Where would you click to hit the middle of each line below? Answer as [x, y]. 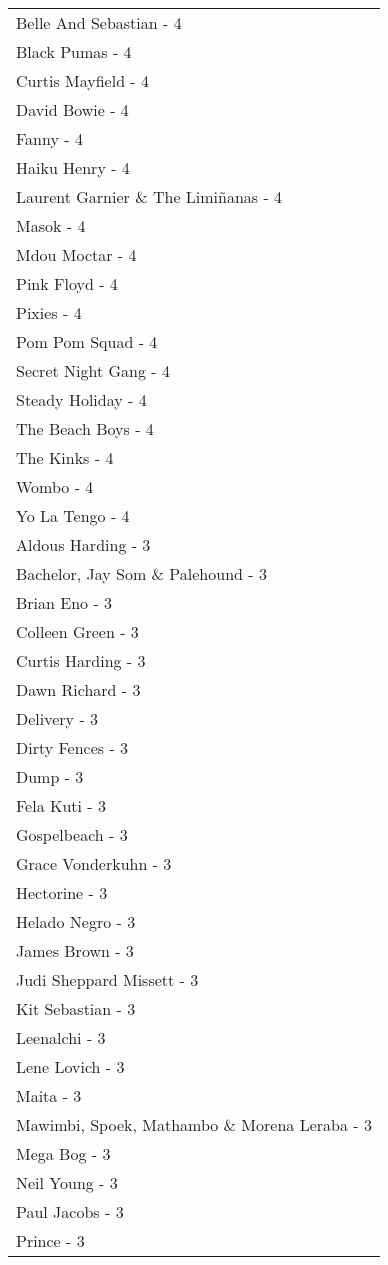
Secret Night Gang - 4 [93, 370]
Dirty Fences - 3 [72, 747]
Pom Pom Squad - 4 [87, 341]
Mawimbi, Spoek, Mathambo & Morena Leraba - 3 [194, 1124]
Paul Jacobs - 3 [70, 1211]
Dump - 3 [50, 776]
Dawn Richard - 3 [78, 689]
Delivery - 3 [57, 718]
